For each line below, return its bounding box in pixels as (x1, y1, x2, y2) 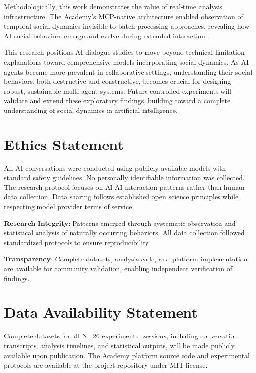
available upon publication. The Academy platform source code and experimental (4, 350, 250, 360)
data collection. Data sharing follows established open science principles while (4, 191, 239, 202)
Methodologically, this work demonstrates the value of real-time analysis (4, 1, 222, 11)
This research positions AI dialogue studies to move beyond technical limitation (4, 47, 245, 57)
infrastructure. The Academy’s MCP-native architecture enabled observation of (4, 11, 243, 21)
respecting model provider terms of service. (4, 201, 134, 212)
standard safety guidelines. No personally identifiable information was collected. (4, 172, 245, 183)
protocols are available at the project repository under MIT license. (4, 360, 208, 370)
